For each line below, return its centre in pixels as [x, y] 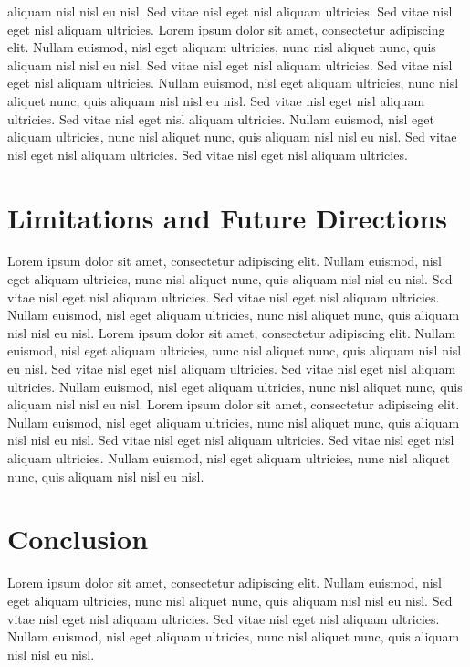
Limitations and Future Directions [228, 217]
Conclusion [78, 539]
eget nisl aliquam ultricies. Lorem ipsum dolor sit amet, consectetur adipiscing [226, 29]
